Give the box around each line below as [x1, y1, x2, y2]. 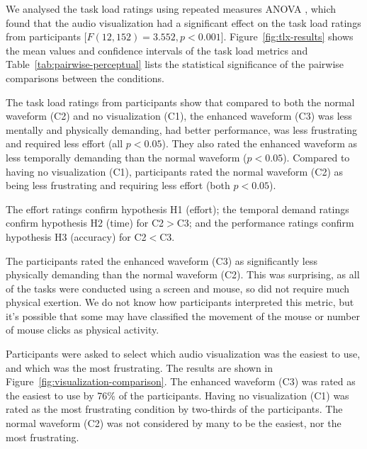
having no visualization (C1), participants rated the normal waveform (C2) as [6, 164, 344, 178]
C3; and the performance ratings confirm [176, 215, 354, 230]
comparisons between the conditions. [6, 70, 164, 85]
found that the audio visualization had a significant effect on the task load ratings [6, 15, 361, 30]
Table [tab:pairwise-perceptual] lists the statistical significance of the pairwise [6, 57, 344, 72]
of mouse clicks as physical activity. [6, 322, 159, 337]
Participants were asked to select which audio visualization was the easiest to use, [6, 346, 361, 361]
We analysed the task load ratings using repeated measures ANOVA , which [6, 1, 337, 16]
